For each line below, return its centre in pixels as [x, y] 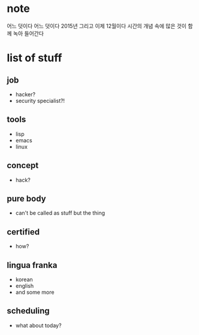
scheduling [28, 311]
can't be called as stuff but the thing [60, 213]
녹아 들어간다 [28, 33]
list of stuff [34, 58]
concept [23, 165]
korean [24, 279]
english [25, 286]
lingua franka [32, 265]
